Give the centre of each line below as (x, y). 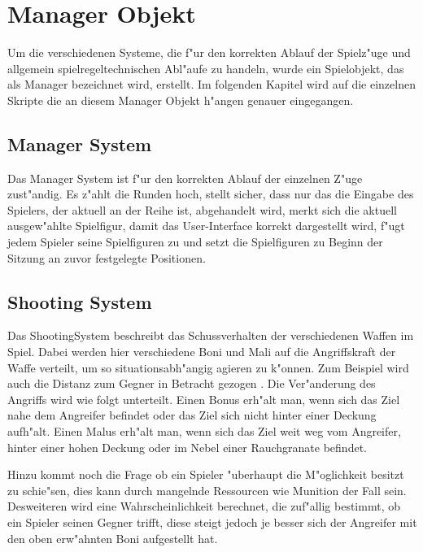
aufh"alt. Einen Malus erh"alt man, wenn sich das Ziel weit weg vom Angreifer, (204, 431)
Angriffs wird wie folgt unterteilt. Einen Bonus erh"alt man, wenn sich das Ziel (204, 399)
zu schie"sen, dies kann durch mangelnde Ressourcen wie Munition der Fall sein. (207, 490)
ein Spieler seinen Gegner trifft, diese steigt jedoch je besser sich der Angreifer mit (212, 522)
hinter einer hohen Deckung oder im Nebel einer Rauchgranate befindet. (187, 447)
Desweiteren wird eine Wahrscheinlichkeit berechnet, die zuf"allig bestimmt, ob (204, 506)
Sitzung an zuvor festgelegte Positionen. (107, 257)
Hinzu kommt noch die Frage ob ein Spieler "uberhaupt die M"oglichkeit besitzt (206, 474)
